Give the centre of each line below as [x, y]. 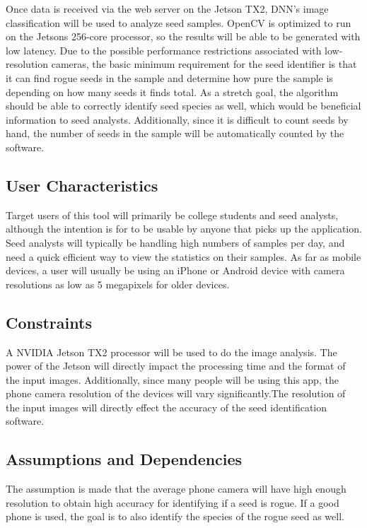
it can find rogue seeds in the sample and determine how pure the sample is [169, 77]
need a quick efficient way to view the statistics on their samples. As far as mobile [183, 256]
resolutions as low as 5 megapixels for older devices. [118, 284]
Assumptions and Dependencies [124, 459]
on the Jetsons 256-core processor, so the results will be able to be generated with [183, 36]
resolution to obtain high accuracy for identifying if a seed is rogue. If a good [173, 502]
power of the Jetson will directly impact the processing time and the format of [176, 366]
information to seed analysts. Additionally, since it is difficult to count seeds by [177, 119]
